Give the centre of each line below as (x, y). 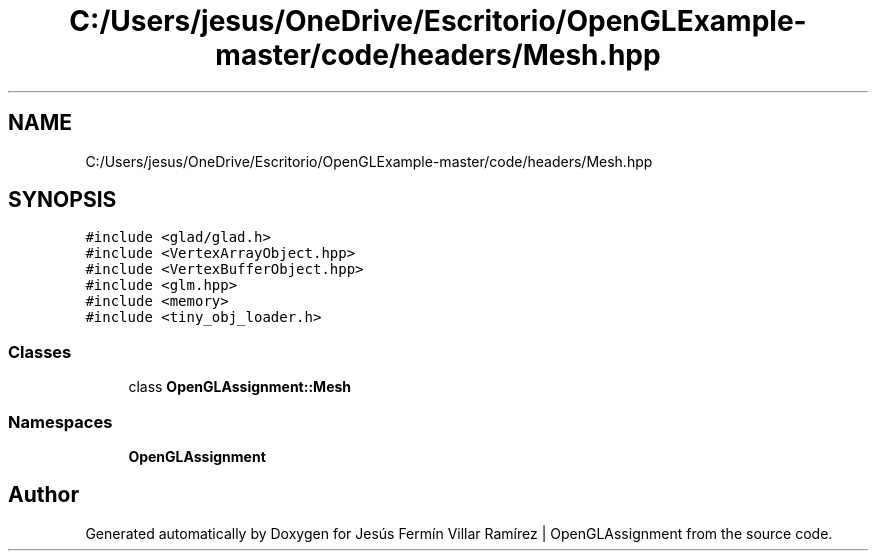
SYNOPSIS (62, 200)
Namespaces (60, 421)
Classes (40, 351)
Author (43, 495)
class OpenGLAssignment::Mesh (240, 387)
